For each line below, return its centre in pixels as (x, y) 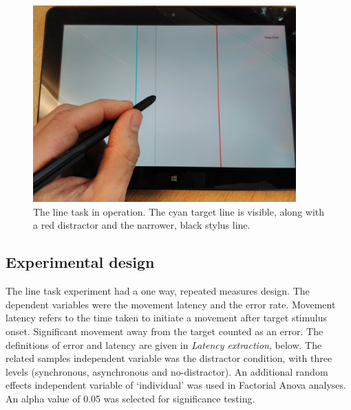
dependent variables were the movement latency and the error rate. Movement (171, 304)
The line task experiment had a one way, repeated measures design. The (158, 291)
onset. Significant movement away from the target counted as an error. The (164, 331)
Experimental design (80, 262)
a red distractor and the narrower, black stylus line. (142, 225)
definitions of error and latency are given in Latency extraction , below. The (164, 344)
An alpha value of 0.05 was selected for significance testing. (130, 398)
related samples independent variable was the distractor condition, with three (169, 358)
